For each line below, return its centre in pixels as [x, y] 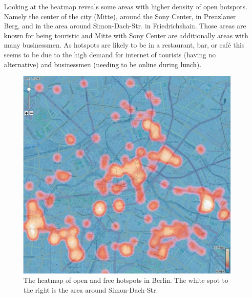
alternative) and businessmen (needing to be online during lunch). [103, 64]
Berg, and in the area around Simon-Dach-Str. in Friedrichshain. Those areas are [125, 26]
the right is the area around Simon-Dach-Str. [91, 289]
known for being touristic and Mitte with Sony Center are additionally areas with [126, 35]
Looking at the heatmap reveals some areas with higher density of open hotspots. [126, 6]
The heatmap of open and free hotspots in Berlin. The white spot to [126, 280]
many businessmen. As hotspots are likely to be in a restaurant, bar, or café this [124, 45]
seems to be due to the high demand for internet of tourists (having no [110, 54]
